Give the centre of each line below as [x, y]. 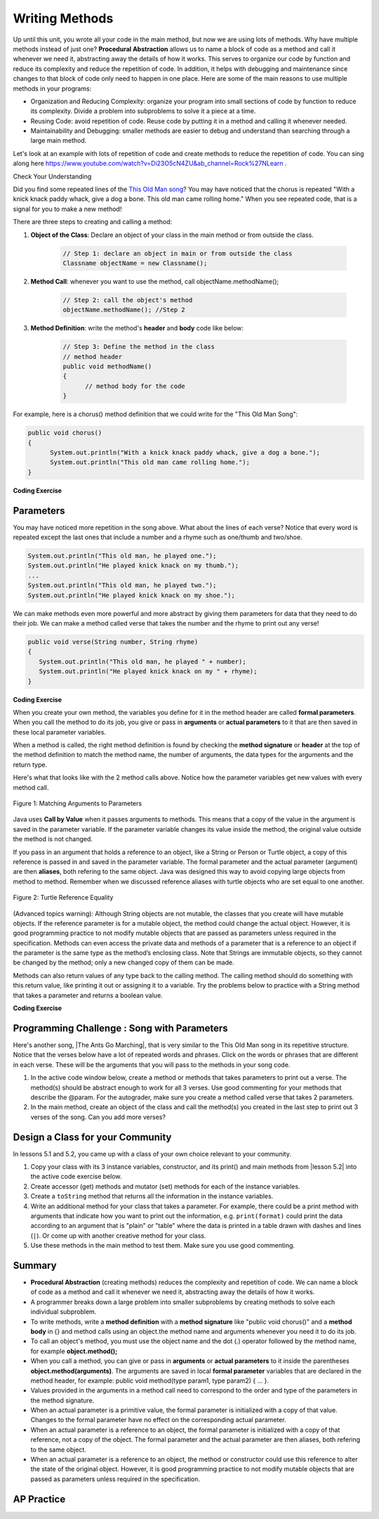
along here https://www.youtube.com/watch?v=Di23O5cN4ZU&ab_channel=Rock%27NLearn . [150, 163]
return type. [30, 764]
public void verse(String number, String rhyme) [113, 642]
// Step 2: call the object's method [128, 300]
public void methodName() [107, 367]
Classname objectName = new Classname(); [135, 263]
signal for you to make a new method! [67, 209]
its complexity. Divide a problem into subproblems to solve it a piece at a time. [143, 111]
